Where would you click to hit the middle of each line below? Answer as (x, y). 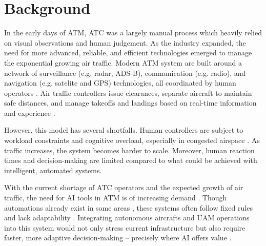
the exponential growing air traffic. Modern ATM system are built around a (123, 62)
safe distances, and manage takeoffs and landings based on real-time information (130, 103)
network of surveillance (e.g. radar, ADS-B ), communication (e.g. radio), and (125, 73)
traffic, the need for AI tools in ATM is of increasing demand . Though (116, 198)
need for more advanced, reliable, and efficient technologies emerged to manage (128, 53)
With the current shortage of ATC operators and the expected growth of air (124, 187)
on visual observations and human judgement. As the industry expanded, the (125, 42)
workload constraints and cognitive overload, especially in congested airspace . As (132, 140)
